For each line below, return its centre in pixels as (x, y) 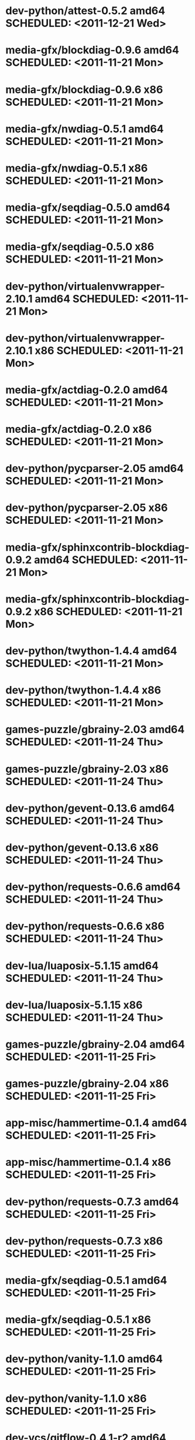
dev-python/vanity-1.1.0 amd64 (84, 1359)
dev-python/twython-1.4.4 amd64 (91, 651)
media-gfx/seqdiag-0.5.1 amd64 (86, 1280)
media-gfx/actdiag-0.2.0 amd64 (87, 390)
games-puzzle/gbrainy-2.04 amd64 (95, 1044)
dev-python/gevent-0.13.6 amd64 (90, 808)
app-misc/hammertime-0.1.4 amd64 (96, 1123)
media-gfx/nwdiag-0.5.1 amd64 (85, 129)
